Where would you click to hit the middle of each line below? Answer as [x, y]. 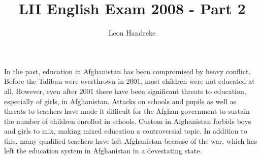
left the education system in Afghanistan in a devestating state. [103, 151]
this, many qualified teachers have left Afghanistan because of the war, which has [131, 140]
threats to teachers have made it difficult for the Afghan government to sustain [127, 111]
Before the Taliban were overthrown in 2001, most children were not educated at [129, 81]
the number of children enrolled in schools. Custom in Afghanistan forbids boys [128, 121]
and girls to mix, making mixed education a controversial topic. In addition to [126, 131]
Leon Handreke [132, 33]
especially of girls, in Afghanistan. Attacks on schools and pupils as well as [120, 101]
